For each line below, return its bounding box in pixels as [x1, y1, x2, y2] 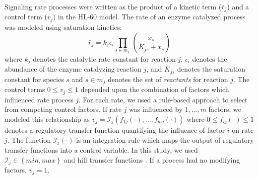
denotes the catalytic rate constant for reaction [33, 53, 176, 64]
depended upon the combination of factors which [80, 84, 229, 94]
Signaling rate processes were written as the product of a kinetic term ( [4, 1, 222, 11]
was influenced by [129, 104, 183, 114]
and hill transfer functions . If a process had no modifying [64, 154, 240, 165]
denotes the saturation [177, 64, 246, 74]
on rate [232, 124, 254, 135]
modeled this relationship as [4, 113, 90, 124]
